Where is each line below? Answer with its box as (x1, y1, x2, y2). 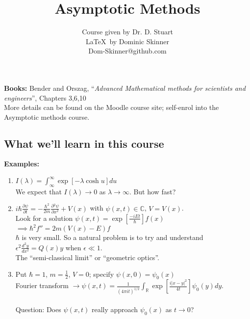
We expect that (15, 186, 62, 196)
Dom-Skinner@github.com (88, 46, 167, 56)
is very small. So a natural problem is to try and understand (22, 232, 203, 242)
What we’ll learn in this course (4, 135, 164, 151)
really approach (91, 304, 138, 314)
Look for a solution (15, 213, 73, 223)
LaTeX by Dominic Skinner (85, 36, 169, 46)
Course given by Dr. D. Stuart (82, 27, 173, 37)
